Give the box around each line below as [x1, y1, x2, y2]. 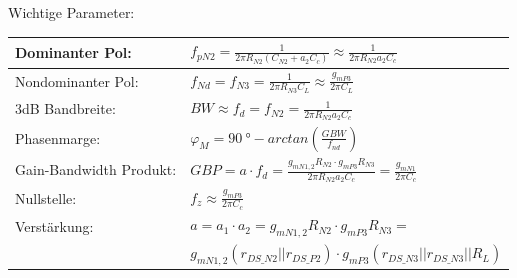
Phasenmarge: [15, 128, 101, 149]
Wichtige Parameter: [8, 2, 135, 22]
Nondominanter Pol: [15, 70, 139, 91]
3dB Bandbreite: [15, 98, 116, 119]
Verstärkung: [15, 215, 94, 236]
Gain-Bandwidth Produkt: [15, 159, 177, 180]
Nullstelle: [15, 187, 77, 208]
